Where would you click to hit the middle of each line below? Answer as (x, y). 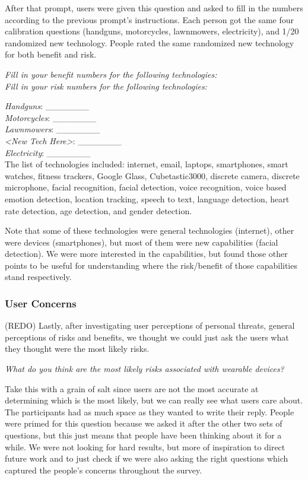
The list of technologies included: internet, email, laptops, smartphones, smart (147, 164)
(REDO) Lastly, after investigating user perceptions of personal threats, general (150, 325)
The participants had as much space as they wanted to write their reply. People (150, 411)
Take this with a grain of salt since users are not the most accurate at (132, 388)
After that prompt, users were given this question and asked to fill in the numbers (154, 8)
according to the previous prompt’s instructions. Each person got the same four (150, 19)
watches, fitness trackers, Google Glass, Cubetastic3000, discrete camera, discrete (152, 175)
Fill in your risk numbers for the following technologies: (106, 86)
